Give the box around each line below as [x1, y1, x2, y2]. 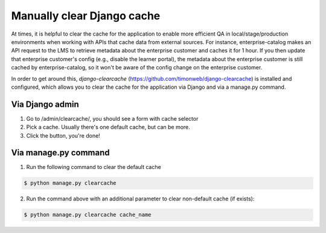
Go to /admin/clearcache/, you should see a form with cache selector [26, 115, 199, 122]
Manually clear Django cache [11, 9, 161, 22]
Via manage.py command [11, 148, 110, 158]
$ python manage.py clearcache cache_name [24, 211, 152, 219]
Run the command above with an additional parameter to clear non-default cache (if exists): [26, 195, 255, 202]
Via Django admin [11, 99, 80, 109]
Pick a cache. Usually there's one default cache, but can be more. [26, 124, 190, 131]
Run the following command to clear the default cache [26, 164, 161, 171]
